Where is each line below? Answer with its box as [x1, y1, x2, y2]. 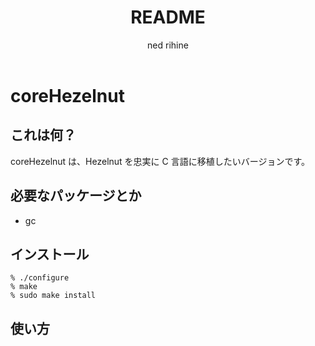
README [130, 6, 206, 29]
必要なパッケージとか [10, 187, 142, 205]
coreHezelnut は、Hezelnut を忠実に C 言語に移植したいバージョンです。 [10, 155, 311, 167]
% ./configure [10, 273, 70, 283]
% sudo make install [10, 291, 97, 301]
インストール [10, 246, 90, 263]
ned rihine [147, 39, 189, 51]
